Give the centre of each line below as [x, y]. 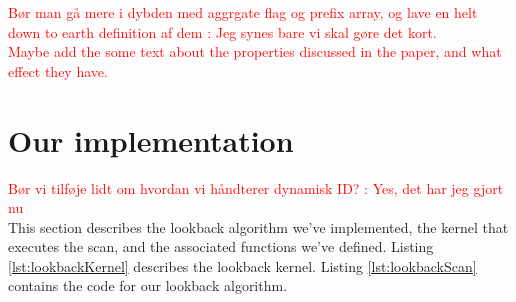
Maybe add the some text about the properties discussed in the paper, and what [255, 51]
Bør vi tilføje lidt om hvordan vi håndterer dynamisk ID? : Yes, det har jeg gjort [256, 187]
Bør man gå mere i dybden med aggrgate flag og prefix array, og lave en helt [243, 12]
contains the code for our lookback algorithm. [148, 285]
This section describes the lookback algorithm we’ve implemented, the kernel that [258, 226]
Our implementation [151, 139]
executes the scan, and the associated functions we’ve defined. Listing [221, 246]
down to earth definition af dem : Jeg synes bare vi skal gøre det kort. [222, 31]
